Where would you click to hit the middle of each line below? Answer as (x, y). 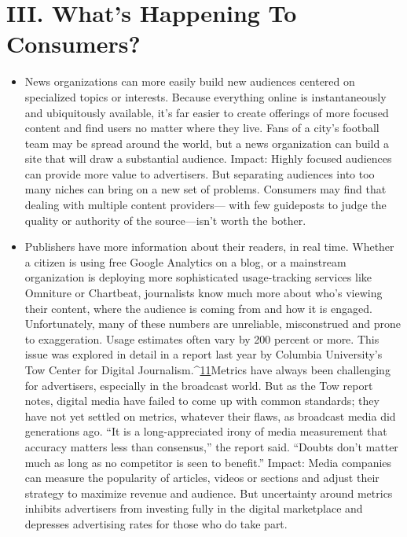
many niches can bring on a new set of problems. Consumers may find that (205, 189)
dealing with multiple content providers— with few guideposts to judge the (205, 205)
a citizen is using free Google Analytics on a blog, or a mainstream (185, 261)
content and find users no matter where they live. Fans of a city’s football (202, 128)
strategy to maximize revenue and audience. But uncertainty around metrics (209, 493)
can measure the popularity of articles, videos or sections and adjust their (202, 478)
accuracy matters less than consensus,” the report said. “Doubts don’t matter (211, 446)
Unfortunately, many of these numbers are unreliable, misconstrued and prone (213, 324)
